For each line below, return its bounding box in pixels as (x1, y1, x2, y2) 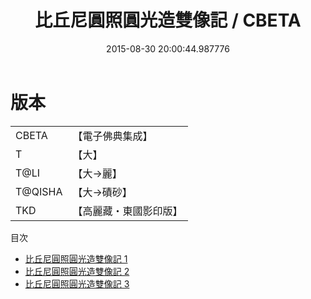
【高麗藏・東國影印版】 (72, 204, 183, 218)
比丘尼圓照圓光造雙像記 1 (24, 252, 128, 265)
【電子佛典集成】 (72, 129, 153, 143)
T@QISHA (15, 184, 63, 198)
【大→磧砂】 (72, 185, 133, 199)
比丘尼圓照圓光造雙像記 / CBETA (34, 9, 302, 32)
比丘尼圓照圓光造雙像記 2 (24, 265, 130, 277)
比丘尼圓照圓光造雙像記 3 (24, 277, 130, 290)
